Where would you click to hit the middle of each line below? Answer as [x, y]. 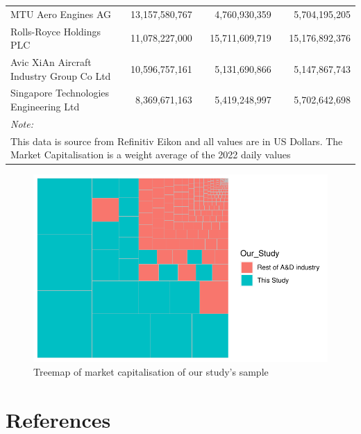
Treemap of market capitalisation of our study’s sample [151, 371]
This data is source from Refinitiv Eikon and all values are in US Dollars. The [177, 141]
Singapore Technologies [60, 93]
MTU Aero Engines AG [61, 14]
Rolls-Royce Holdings [56, 31]
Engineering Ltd [45, 107]
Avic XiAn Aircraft [51, 62]
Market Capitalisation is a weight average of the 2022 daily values [151, 155]
